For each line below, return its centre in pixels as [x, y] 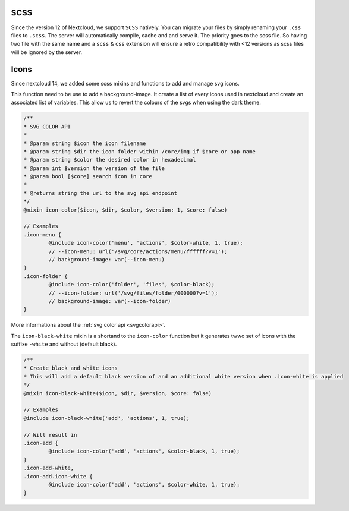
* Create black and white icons [71, 368]
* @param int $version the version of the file [94, 168]
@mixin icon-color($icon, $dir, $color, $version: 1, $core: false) [125, 210]
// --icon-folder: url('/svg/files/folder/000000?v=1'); [133, 293]
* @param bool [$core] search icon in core [88, 176]
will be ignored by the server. [47, 52]
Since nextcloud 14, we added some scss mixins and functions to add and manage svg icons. [125, 83]
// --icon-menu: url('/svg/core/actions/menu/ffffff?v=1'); [138, 251]
